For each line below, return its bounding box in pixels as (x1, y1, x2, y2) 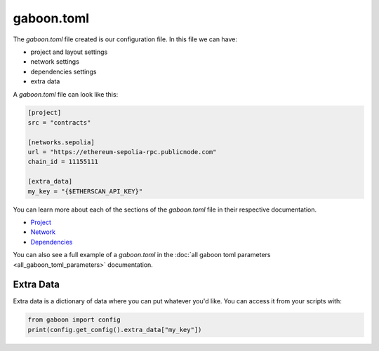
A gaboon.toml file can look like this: (13, 90, 119, 98)
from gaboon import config (27, 316, 121, 324)
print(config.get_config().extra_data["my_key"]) (27, 326, 202, 333)
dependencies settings (30, 67, 97, 76)
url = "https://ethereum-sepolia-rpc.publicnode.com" (27, 148, 217, 156)
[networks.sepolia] (27, 138, 95, 146)
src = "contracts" (27, 118, 91, 126)
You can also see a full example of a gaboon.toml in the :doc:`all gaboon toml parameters (13, 251, 271, 259)
